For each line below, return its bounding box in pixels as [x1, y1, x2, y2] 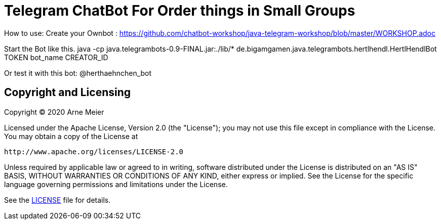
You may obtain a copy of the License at [4, 131, 138, 141]
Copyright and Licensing [4, 86, 131, 99]
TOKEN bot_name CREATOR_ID [4, 53, 108, 62]
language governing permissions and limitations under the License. [4, 180, 228, 189]
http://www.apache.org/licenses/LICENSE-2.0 [4, 147, 184, 156]
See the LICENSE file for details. [4, 195, 111, 204]
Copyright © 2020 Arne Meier [4, 107, 104, 116]
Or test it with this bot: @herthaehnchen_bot [4, 68, 152, 77]
